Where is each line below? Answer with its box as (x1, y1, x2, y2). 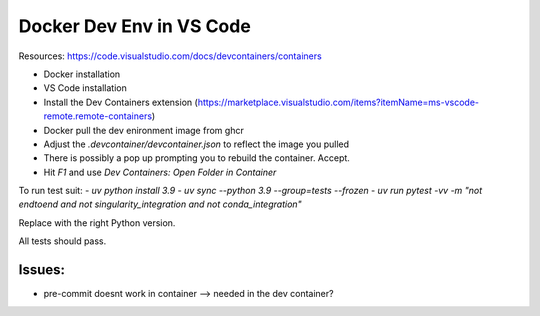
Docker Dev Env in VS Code (18, 15, 252, 37)
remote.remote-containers (43, 110, 153, 122)
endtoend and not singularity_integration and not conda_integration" (18, 198, 302, 210)
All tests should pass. (18, 235, 107, 247)
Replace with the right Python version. (18, 216, 176, 229)
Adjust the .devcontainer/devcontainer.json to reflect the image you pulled (43, 138, 350, 150)
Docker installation (43, 68, 121, 80)
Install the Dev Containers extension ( (43, 96, 199, 108)
